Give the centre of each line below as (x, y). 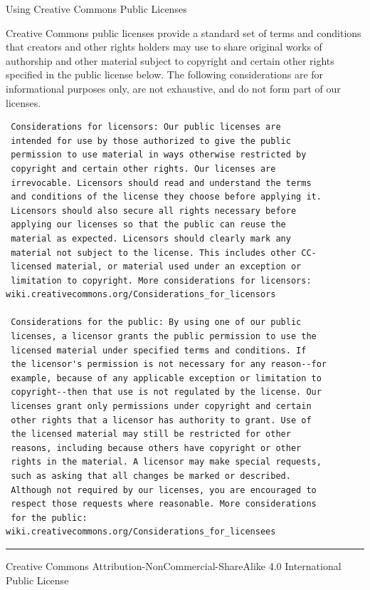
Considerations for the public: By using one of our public (156, 322)
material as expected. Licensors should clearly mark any (151, 238)
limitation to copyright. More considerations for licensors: (161, 280)
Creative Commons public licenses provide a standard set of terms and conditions (184, 32)
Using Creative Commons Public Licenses (96, 9)
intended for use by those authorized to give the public (151, 141)
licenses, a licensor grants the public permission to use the (164, 337)
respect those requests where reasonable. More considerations (164, 504)
